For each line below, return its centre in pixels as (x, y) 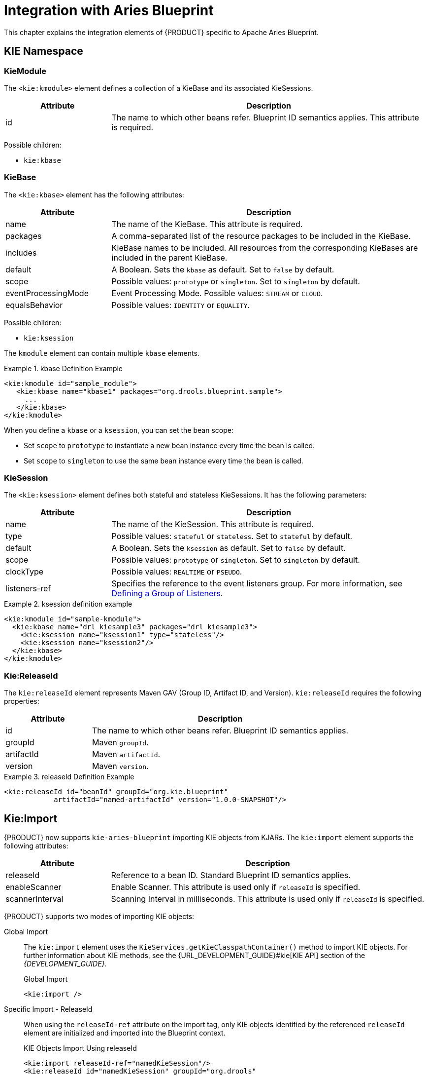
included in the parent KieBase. (169, 257)
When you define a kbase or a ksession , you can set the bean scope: (119, 430)
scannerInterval (34, 899)
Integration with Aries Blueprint (109, 10)
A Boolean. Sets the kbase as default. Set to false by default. (223, 269)
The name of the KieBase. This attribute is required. (207, 224)
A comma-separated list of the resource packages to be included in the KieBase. (261, 236)
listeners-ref (28, 589)
